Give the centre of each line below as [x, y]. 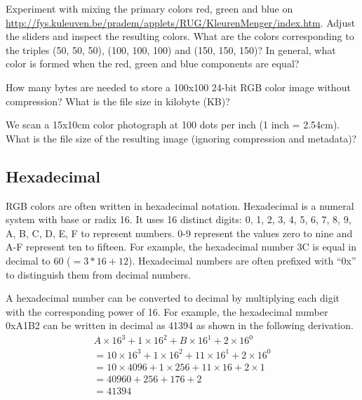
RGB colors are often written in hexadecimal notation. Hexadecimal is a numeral [180, 205]
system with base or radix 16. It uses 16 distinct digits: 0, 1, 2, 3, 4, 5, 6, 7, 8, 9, [179, 219]
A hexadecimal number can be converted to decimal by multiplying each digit [173, 298]
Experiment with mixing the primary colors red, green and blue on [149, 8]
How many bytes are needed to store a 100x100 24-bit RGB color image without [178, 87]
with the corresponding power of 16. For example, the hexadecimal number [167, 311]
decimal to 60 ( [38, 260]
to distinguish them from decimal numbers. [98, 274]
